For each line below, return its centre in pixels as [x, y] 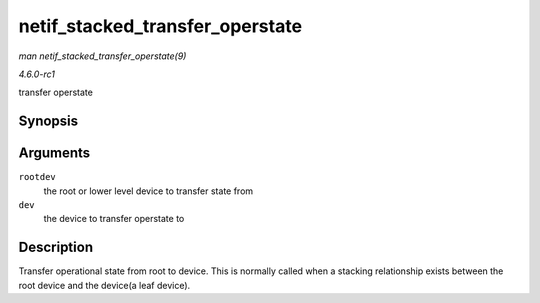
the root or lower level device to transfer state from [148, 191]
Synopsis [48, 121]
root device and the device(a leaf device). [104, 285]
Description [56, 247]
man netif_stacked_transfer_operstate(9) [102, 56]
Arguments [54, 153]
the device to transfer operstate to [114, 219]
